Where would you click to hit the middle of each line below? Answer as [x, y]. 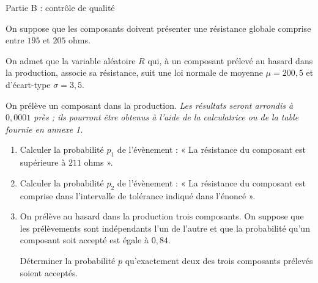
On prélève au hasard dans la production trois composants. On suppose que [162, 216]
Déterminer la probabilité [68, 260]
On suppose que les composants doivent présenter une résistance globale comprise [158, 28]
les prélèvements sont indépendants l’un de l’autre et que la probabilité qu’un [165, 228]
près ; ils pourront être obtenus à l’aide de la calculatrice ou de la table [166, 117]
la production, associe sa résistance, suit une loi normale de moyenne [134, 72]
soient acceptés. [49, 272]
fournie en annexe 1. [44, 129]
